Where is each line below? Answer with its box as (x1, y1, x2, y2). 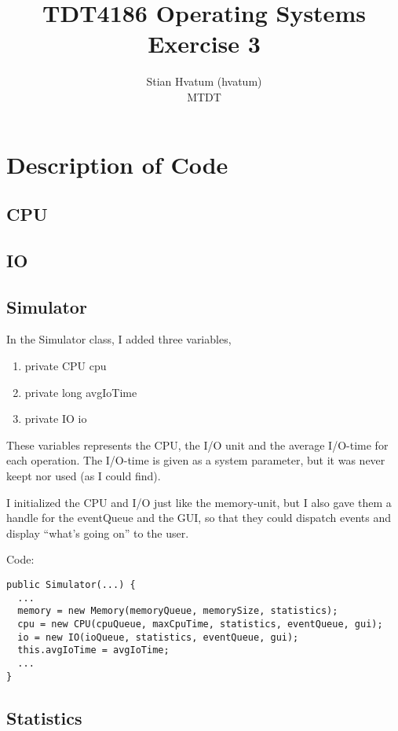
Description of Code (6, 148, 228, 180)
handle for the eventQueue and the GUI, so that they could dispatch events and (6, 509, 391, 526)
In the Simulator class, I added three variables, (6, 331, 232, 347)
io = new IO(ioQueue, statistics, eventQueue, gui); (17, 631, 299, 643)
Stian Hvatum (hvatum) (146, 73, 262, 90)
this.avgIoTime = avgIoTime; (17, 645, 170, 656)
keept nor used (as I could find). (6, 468, 161, 484)
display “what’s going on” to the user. (6, 524, 189, 541)
